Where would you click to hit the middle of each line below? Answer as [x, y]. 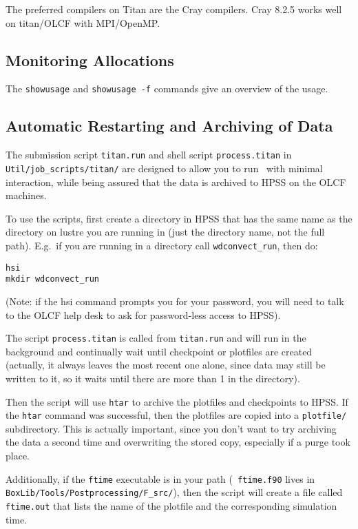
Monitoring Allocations [90, 60]
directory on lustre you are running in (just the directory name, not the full [165, 232]
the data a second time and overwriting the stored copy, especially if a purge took [178, 442]
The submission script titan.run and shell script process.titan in [149, 155]
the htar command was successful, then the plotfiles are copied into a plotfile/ [176, 415]
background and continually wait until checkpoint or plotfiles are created [159, 351]
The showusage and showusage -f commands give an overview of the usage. [167, 89]
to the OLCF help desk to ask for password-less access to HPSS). [143, 314]
